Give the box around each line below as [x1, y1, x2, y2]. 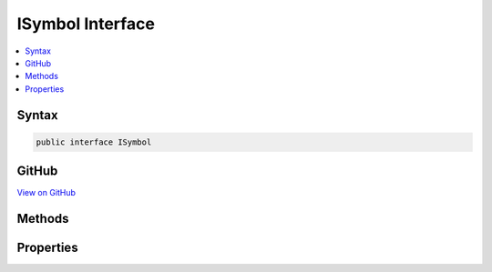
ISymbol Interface [16, 14, 155, 34]
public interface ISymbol [36, 136, 152, 147]
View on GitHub [16, 187, 77, 198]
